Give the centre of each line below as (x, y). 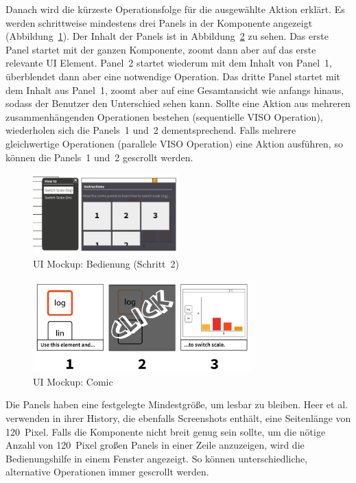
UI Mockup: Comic (73, 381)
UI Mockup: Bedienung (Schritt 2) (106, 264)
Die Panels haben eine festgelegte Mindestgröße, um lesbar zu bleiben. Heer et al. (177, 404)
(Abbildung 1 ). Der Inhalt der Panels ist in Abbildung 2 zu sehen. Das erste (167, 36)
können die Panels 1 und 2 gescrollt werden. (99, 157)
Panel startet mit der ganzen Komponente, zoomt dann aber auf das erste (161, 49)
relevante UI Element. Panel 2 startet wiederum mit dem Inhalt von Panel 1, (169, 63)
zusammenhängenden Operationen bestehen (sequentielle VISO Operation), (164, 116)
